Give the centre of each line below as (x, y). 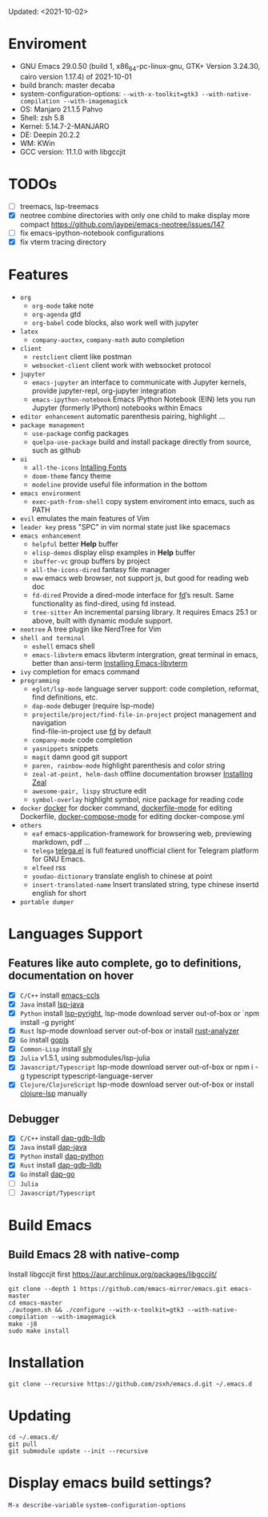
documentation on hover (71, 976)
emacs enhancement (50, 536)
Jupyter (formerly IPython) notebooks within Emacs (117, 407)
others (31, 825)
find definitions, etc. (65, 697)
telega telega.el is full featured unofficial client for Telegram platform (145, 850)
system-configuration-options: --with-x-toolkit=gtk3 (109, 93)
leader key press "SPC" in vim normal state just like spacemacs (125, 527)
